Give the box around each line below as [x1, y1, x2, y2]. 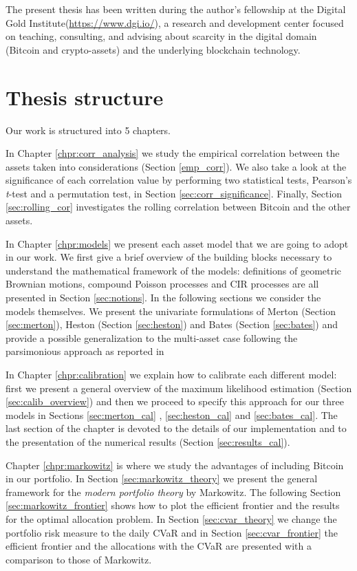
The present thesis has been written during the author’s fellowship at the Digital [6, 2, 346, 16]
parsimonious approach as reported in [6, 344, 164, 358]
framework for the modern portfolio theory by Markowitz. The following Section [6, 484, 341, 499]
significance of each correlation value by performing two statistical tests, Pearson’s [6, 173, 352, 187]
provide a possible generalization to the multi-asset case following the [6, 330, 298, 345]
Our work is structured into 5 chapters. [6, 122, 171, 137]
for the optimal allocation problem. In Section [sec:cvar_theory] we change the [6, 511, 337, 526]
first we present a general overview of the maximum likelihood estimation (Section [6, 380, 352, 395]
